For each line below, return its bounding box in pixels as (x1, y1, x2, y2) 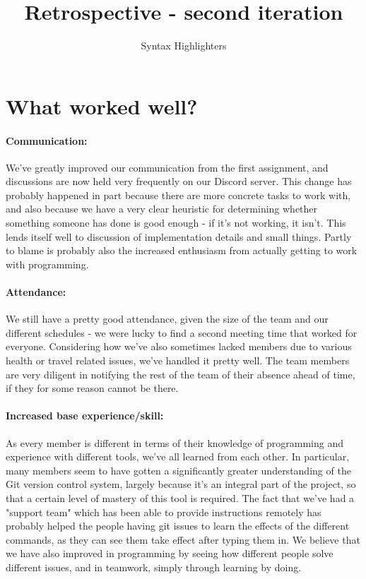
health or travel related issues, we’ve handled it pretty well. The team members (6, 353, 350, 368)
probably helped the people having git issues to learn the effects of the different (6, 518, 350, 533)
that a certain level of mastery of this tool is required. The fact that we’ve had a (6, 490, 355, 505)
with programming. (6, 256, 89, 271)
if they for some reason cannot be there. (6, 381, 179, 395)
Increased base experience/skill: (6, 408, 164, 423)
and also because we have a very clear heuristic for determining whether (6, 201, 318, 216)
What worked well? (6, 91, 198, 120)
